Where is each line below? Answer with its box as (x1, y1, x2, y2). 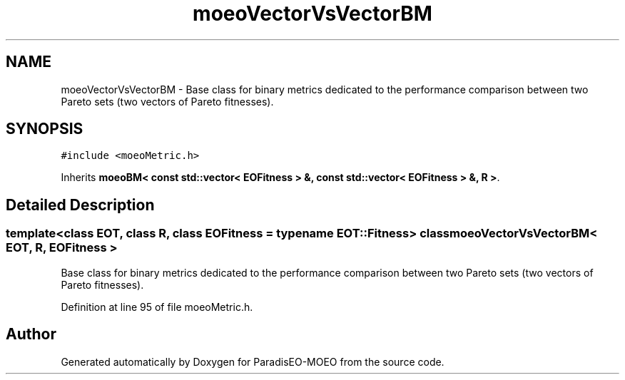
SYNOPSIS (6, 120, 83, 138)
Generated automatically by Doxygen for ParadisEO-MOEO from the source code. (61, 355, 444, 368)
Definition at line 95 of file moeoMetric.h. (61, 300, 253, 313)
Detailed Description (6, 195, 155, 214)
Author (6, 325, 56, 344)
